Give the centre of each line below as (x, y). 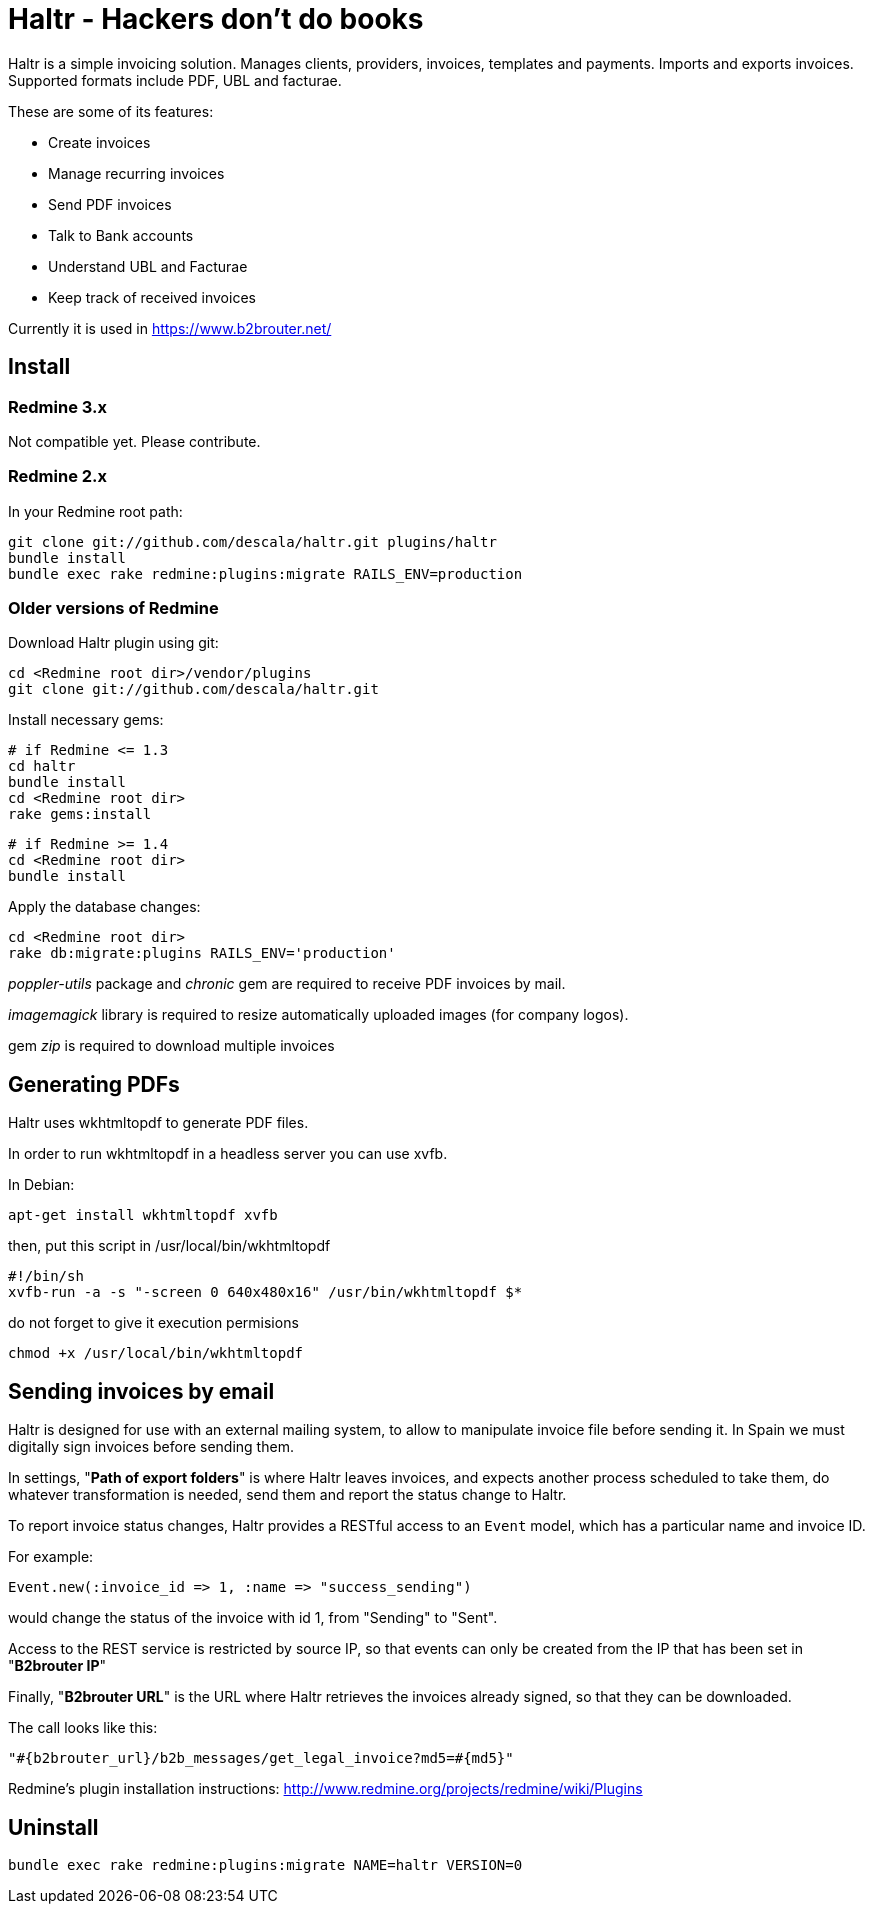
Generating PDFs (94, 1084)
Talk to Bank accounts (121, 235)
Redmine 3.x (57, 406)
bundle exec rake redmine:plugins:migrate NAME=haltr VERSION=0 (265, 1865)
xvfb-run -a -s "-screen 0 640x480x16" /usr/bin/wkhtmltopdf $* (265, 1292)
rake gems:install (80, 814)
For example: (51, 1557)
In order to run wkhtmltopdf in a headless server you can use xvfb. (228, 1154)
